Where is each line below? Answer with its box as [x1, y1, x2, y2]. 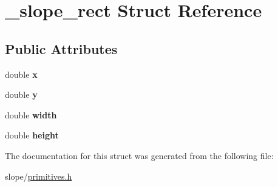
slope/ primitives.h [5, 169, 72, 182]
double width [5, 108, 57, 121]
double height [5, 129, 59, 141]
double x [5, 67, 38, 80]
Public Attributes [5, 39, 118, 58]
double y [5, 88, 38, 101]
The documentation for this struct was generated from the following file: [5, 149, 274, 161]
